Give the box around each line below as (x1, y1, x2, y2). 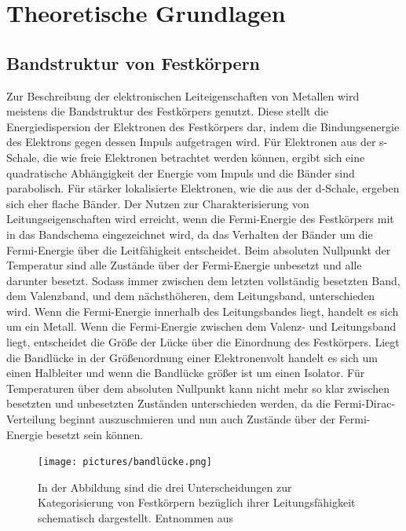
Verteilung (6, 411, 57, 427)
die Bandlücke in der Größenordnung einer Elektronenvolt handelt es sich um (6, 349, 378, 365)
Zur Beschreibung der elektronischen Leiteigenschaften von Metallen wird (6, 87, 360, 104)
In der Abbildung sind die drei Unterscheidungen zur (38, 478, 292, 495)
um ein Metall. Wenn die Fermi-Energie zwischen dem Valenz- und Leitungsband (6, 318, 397, 335)
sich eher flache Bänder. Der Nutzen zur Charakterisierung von (6, 195, 309, 211)
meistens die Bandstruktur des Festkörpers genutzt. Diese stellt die (6, 103, 329, 119)
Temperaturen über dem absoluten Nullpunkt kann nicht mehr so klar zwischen (6, 379, 390, 396)
